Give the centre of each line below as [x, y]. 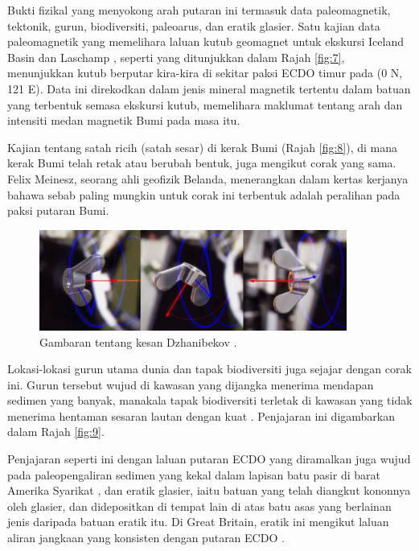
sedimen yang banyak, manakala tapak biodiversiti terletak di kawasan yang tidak [210, 400]
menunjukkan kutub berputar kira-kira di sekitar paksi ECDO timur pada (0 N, [205, 73]
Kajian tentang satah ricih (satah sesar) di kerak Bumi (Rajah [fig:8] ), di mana [203, 147]
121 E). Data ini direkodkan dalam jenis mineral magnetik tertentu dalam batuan [209, 88]
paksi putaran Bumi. [58, 210]
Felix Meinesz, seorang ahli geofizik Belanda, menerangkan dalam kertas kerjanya [208, 178]
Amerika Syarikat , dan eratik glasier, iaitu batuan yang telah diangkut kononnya [209, 490]
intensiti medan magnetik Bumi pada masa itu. [124, 120]
